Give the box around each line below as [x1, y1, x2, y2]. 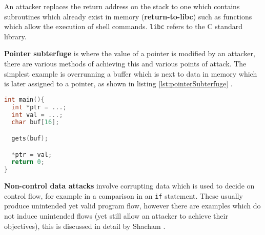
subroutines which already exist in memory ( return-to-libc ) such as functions [4, 11, 252, 21]
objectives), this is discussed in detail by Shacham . [4, 220, 166, 231]
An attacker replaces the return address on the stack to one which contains [4, 1, 240, 11]
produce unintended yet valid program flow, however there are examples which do [4, 200, 261, 211]
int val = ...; [11, 111, 63, 119]
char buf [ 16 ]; [11, 119, 59, 126]
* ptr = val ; [11, 151, 52, 158]
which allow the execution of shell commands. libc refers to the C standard [4, 21, 242, 32]
